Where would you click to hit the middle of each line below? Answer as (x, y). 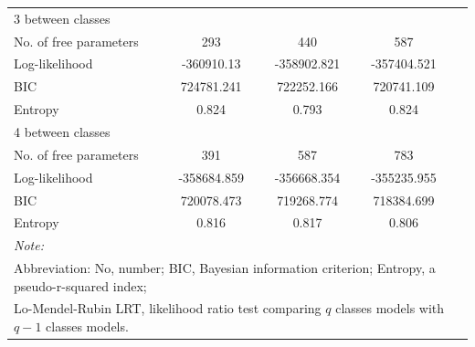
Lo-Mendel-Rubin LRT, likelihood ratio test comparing (168, 308)
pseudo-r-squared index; (80, 285)
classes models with (390, 308)
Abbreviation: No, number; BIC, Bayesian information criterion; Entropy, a (225, 268)
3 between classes (62, 18)
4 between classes (62, 131)
